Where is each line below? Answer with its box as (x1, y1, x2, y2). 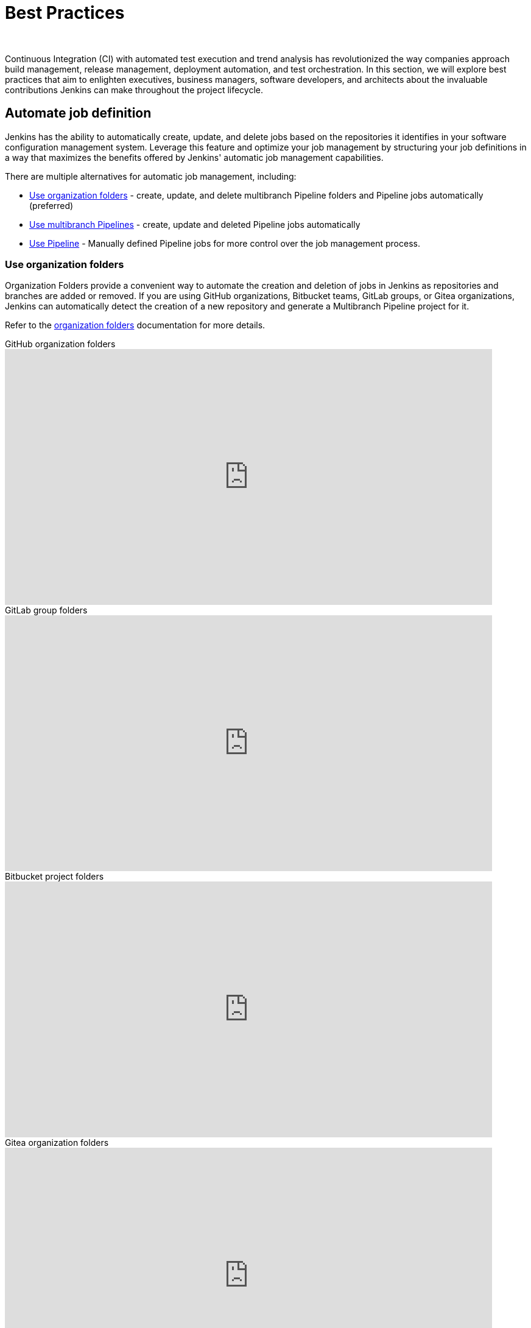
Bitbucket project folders (5, 871, 104, 882)
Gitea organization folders (5, 1137, 109, 1148)
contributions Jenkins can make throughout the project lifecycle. (5, 84, 264, 95)
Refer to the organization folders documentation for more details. (5, 320, 265, 331)
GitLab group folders (5, 605, 88, 616)
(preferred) (29, 200, 74, 211)
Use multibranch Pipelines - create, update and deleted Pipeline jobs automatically (29, 219, 360, 230)
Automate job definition (5, 105, 152, 121)
